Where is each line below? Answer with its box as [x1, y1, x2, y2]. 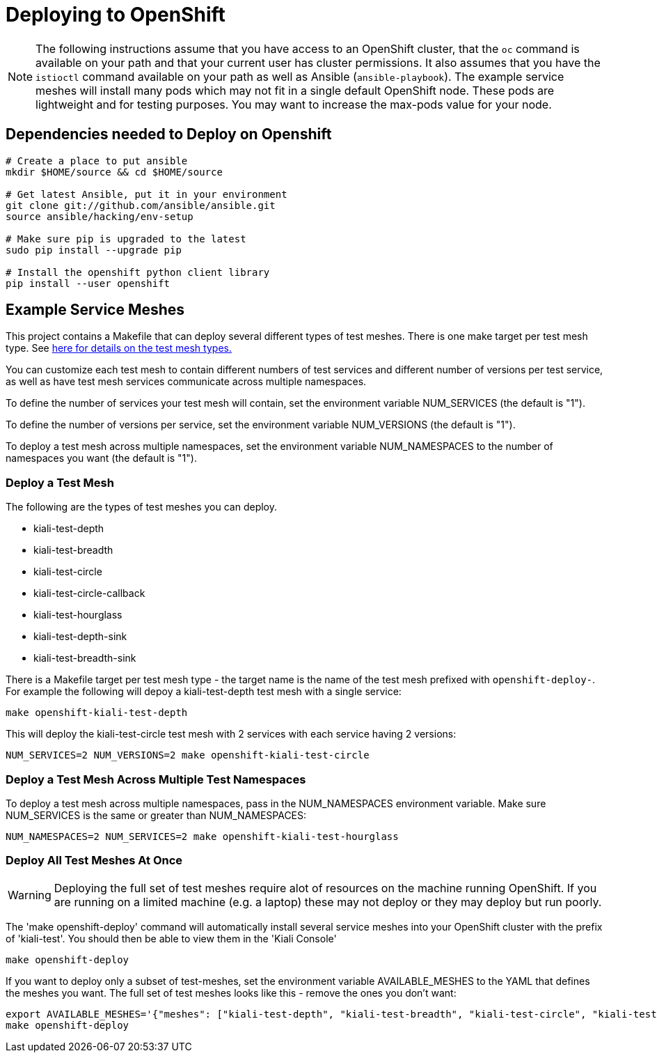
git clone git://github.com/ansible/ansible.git [6, 199, 276, 211]
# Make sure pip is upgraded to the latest [6, 233, 246, 244]
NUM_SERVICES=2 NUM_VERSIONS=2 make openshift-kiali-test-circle [6, 749, 370, 761]
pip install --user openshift [6, 277, 171, 289]
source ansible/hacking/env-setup [6, 210, 193, 222]
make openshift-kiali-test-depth [6, 707, 188, 719]
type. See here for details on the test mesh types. [6, 342, 232, 355]
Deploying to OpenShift [6, 3, 225, 26]
